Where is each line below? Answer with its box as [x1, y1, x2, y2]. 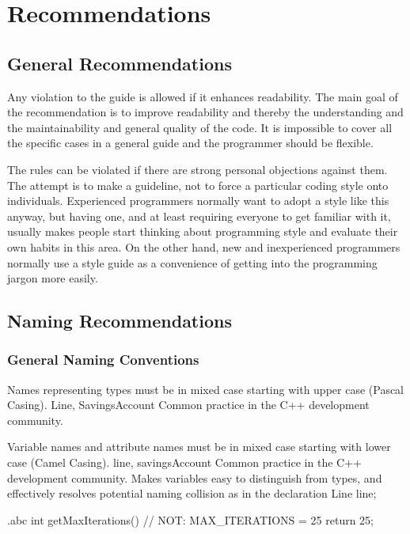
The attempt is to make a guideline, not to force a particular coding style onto [7, 176, 389, 193]
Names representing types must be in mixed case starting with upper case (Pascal [7, 381, 404, 397]
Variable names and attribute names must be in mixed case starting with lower [7, 438, 391, 455]
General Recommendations [7, 51, 232, 75]
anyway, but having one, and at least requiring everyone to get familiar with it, [7, 207, 391, 224]
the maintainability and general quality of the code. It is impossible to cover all [7, 119, 393, 135]
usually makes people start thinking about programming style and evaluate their [7, 223, 398, 240]
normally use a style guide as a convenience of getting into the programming [7, 254, 378, 271]
